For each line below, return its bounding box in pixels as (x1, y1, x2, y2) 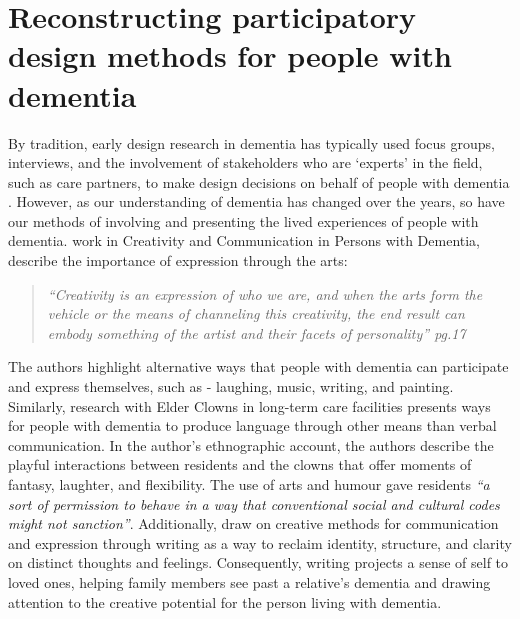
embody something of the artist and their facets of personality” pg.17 (47, 322, 466, 343)
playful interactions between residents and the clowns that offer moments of (8, 454, 472, 475)
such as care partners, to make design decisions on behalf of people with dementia (8, 171, 510, 192)
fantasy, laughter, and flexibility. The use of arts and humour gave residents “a (8, 474, 490, 494)
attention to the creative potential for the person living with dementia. (8, 591, 442, 612)
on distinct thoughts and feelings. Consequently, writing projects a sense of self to (8, 552, 509, 573)
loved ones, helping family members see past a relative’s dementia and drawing (8, 571, 491, 592)
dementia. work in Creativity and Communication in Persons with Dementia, (8, 230, 481, 251)
